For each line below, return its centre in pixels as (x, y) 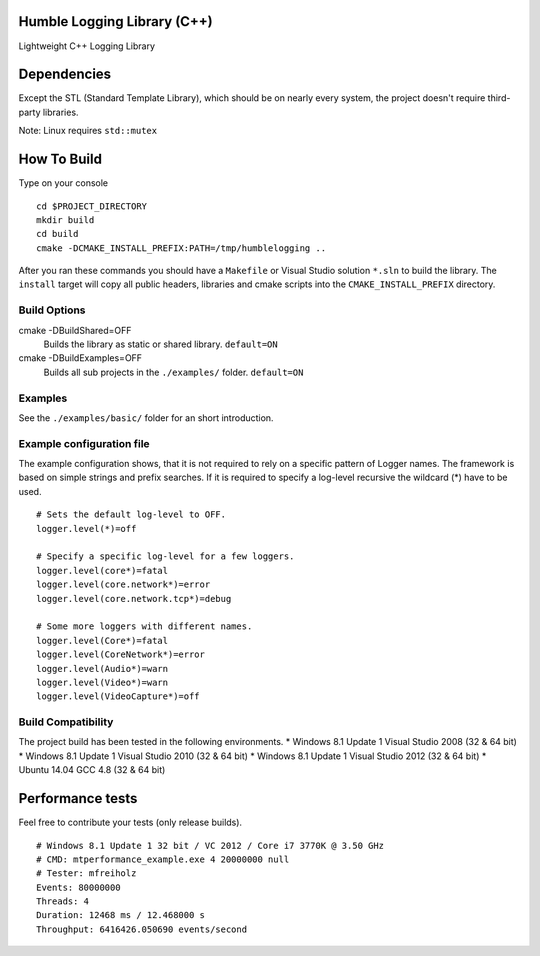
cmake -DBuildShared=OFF (75, 330)
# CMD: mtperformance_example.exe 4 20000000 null (163, 859)
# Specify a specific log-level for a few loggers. (165, 556)
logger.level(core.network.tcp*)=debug (134, 598)
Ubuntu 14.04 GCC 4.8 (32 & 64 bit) (92, 770)
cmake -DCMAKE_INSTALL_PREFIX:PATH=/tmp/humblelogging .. (181, 248)
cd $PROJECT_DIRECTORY (92, 206)
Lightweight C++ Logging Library (86, 46)
